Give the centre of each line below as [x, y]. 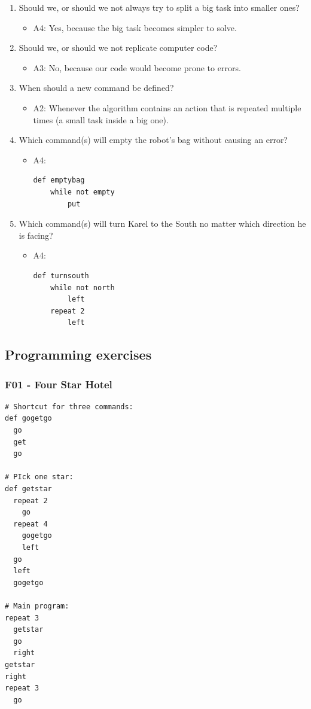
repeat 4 [31, 524]
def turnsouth [61, 276]
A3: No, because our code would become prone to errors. [137, 67]
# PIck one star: [39, 477]
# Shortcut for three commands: [69, 407]
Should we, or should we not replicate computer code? [118, 48]
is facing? [36, 235]
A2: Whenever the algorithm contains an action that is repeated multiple [167, 107]
